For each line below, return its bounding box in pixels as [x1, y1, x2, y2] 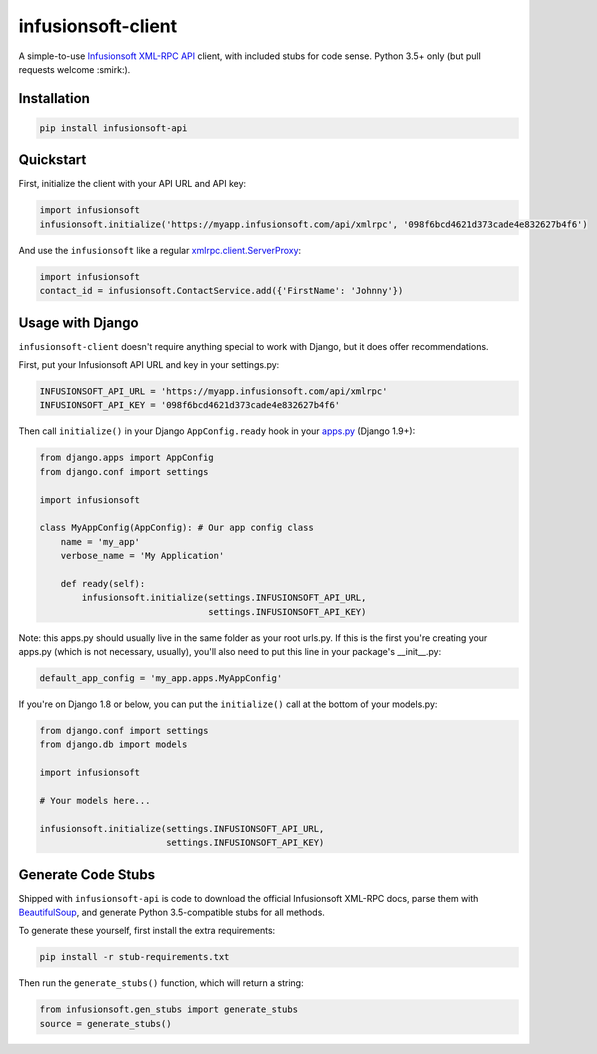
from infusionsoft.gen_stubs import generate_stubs [39, 1004, 299, 1015]
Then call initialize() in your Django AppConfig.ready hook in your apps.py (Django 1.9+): [18, 425, 416, 437]
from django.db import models [39, 739, 188, 750]
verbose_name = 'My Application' [60, 550, 225, 562]
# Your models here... [39, 795, 151, 806]
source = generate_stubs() [39, 1018, 172, 1029]
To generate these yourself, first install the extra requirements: [18, 925, 276, 937]
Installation [18, 90, 90, 107]
